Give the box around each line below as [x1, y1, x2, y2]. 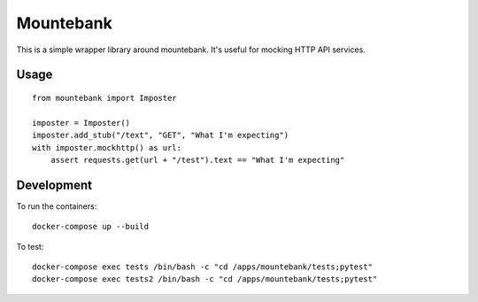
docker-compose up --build [32, 221, 150, 232]
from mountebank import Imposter [32, 93, 177, 103]
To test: [16, 241, 44, 252]
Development [16, 177, 93, 192]
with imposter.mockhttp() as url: [32, 143, 181, 152]
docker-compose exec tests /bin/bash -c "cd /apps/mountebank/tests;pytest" [32, 261, 374, 272]
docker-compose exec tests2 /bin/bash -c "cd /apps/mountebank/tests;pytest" [32, 275, 378, 284]
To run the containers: [16, 200, 97, 212]
